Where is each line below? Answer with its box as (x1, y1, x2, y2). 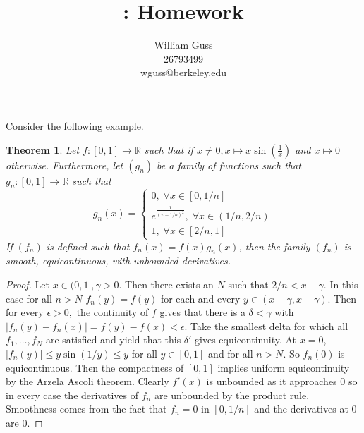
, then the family (238, 238, 310, 253)
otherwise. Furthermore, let (6, 157, 123, 172)
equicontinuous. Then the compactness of (6, 360, 184, 374)
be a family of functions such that (157, 157, 301, 172)
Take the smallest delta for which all (190, 318, 348, 333)
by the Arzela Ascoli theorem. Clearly (6, 374, 169, 389)
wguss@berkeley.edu (140, 65, 226, 80)
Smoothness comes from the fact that (6, 401, 167, 416)
